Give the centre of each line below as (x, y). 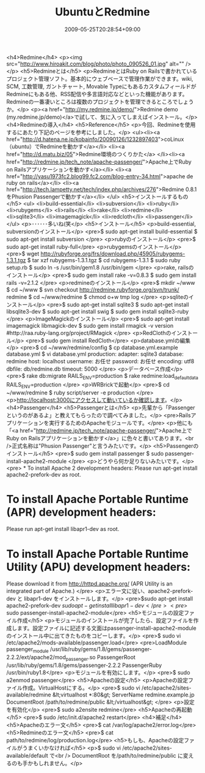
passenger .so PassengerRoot (101, 658)
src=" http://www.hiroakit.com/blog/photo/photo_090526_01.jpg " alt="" (95, 64)
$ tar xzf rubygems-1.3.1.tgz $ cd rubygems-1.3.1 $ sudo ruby (104, 260)
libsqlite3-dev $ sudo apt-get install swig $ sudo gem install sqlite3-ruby (98, 311)
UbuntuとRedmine (103, 12)
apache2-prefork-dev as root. (44, 474)
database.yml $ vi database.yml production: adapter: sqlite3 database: (95, 354)
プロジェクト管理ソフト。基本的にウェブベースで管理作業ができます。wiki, (100, 78)
